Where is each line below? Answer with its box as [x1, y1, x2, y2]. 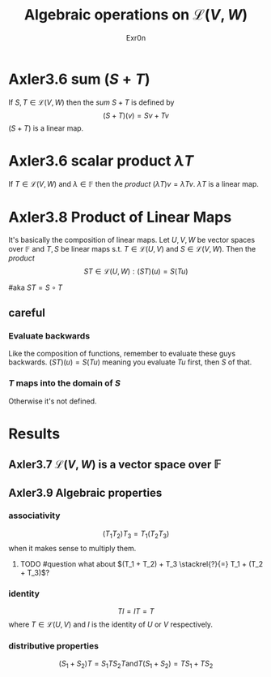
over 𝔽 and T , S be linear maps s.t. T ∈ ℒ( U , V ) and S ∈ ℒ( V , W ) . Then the [8, 244, 256, 253]
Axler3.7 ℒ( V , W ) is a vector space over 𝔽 [8, 458, 222, 472]
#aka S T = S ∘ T [8, 282, 63, 292]
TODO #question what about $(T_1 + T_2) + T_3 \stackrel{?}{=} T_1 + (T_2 [19, 558, 264, 568]
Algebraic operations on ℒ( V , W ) [23, 6, 248, 24]
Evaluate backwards [8, 330, 91, 341]
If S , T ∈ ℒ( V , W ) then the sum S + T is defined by [8, 97, 175, 107]
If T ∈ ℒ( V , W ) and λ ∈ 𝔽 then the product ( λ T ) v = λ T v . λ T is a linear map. [8, 179, 259, 188]
